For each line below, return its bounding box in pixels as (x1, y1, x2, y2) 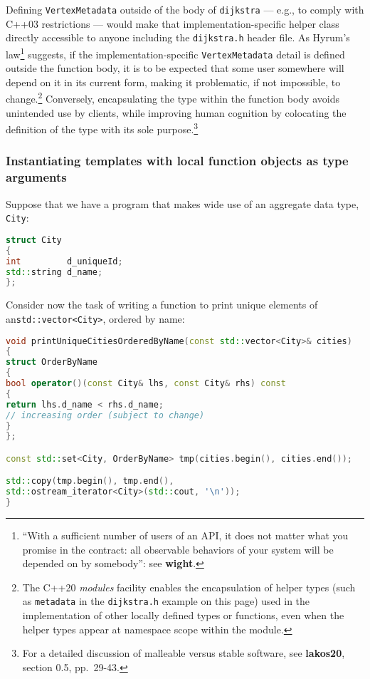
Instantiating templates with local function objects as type (6, 152, 349, 170)
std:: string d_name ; (6, 266, 103, 277)
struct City (6, 234, 62, 245)
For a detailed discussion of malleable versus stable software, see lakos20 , (22, 646, 345, 660)
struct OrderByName (6, 357, 97, 368)
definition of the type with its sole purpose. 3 (6, 120, 199, 136)
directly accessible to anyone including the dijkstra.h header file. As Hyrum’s (6, 30, 350, 45)
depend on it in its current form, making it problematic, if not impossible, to (6, 74, 341, 89)
